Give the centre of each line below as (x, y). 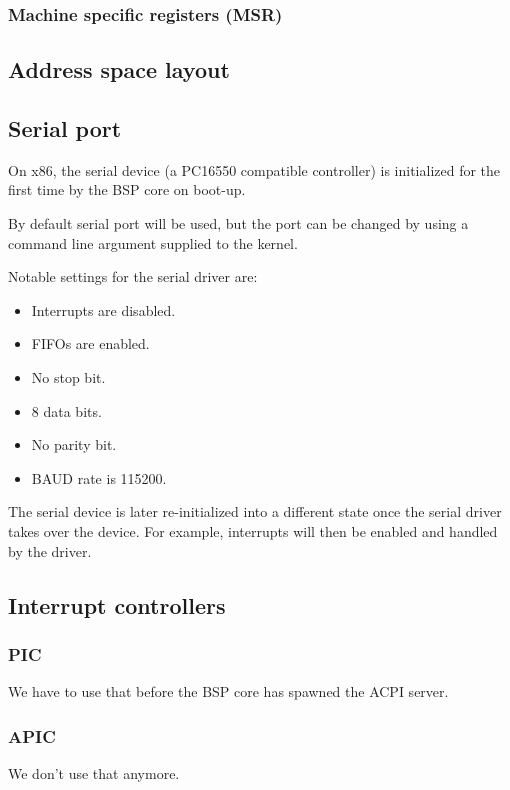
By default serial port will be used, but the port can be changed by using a (238, 223)
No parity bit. (74, 444)
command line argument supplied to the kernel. (153, 242)
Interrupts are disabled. (103, 309)
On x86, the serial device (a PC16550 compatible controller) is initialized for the (254, 169)
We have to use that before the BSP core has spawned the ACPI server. (228, 691)
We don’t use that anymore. (94, 772)
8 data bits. (66, 410)
